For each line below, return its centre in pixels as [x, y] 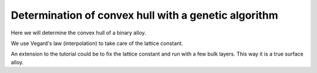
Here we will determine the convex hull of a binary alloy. [78, 33]
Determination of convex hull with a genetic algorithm [144, 15]
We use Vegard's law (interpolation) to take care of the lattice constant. [97, 43]
